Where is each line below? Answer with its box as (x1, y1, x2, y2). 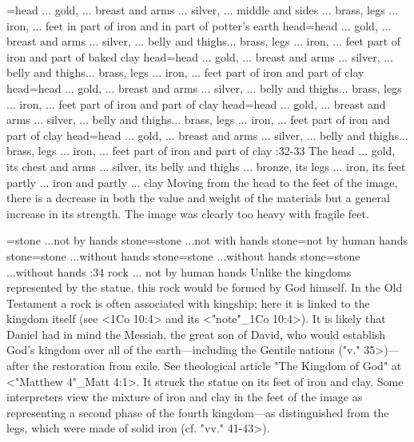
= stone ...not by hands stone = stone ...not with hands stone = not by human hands (6, 232, 408, 249)
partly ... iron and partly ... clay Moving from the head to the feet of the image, (6, 173, 398, 190)
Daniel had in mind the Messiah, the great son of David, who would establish (6, 325, 386, 342)
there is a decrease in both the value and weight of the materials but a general (6, 189, 390, 206)
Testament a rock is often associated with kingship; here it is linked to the (6, 294, 370, 311)
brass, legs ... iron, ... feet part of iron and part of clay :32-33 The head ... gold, (6, 142, 396, 159)
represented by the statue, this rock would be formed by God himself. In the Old (6, 279, 403, 296)
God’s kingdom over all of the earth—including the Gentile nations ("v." (6, 341, 360, 358)
